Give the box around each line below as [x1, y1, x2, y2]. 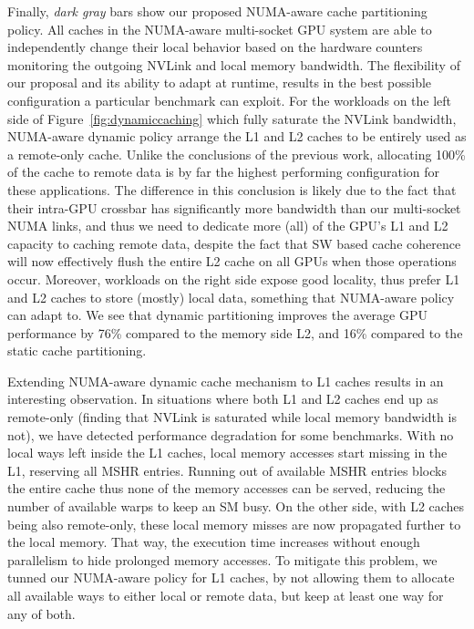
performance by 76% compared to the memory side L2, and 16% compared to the [7, 323, 463, 342]
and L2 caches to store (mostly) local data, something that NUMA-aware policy [7, 287, 455, 306]
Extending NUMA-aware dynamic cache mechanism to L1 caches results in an [7, 371, 444, 390]
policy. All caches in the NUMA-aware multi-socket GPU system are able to [7, 19, 432, 38]
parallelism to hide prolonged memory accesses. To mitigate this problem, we [7, 550, 438, 569]
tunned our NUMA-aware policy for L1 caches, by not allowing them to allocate [7, 568, 455, 587]
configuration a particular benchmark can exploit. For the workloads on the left [7, 90, 452, 109]
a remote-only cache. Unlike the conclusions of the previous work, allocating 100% [7, 144, 466, 163]
